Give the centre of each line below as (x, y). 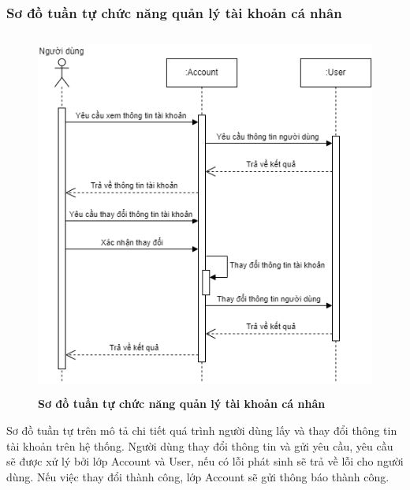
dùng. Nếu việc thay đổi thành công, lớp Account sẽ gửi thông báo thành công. (198, 476)
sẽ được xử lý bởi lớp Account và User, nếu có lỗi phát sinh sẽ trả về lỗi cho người (205, 461)
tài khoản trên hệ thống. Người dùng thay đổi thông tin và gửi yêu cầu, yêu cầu (200, 445)
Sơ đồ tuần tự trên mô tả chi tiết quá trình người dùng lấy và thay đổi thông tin (202, 430)
